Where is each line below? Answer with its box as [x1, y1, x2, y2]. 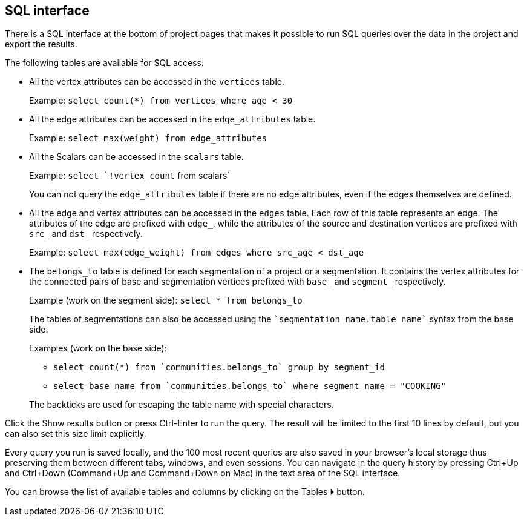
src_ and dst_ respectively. [29, 228, 143, 239]
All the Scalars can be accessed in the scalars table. [29, 151, 244, 162]
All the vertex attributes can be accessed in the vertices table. [29, 76, 285, 87]
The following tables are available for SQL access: [5, 58, 204, 68]
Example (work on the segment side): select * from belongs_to [29, 295, 303, 306]
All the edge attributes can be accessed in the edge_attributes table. [29, 114, 316, 125]
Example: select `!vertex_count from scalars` [29, 170, 230, 181]
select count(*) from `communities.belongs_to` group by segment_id [53, 362, 385, 373]
